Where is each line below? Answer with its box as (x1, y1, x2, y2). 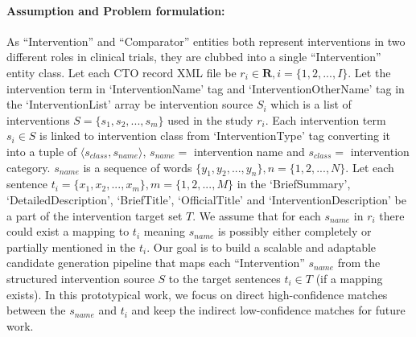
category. (6, 158, 51, 175)
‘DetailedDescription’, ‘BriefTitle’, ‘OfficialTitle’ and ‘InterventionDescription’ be (6, 191, 406, 208)
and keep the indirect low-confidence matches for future (131, 302, 406, 319)
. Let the (348, 64, 391, 80)
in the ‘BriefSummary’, (237, 175, 351, 192)
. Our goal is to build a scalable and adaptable (146, 238, 377, 255)
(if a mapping (315, 269, 383, 286)
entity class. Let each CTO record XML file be (6, 64, 237, 80)
